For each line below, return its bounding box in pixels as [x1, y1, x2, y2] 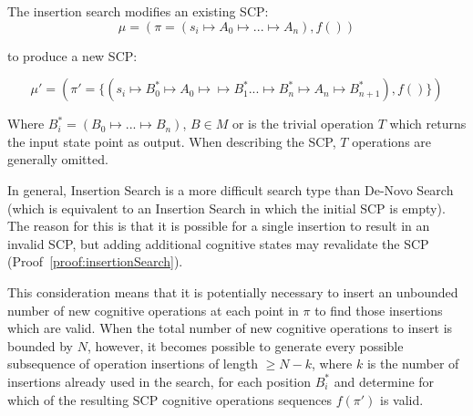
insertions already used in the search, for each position [7, 371, 312, 390]
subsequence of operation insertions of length [7, 354, 258, 373]
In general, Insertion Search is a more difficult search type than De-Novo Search [7, 180, 454, 199]
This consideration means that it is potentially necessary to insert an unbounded [7, 282, 458, 301]
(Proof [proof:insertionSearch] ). [7, 252, 183, 271]
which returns [389, 114, 467, 133]
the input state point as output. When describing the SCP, [7, 131, 336, 151]
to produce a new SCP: [7, 46, 138, 65]
